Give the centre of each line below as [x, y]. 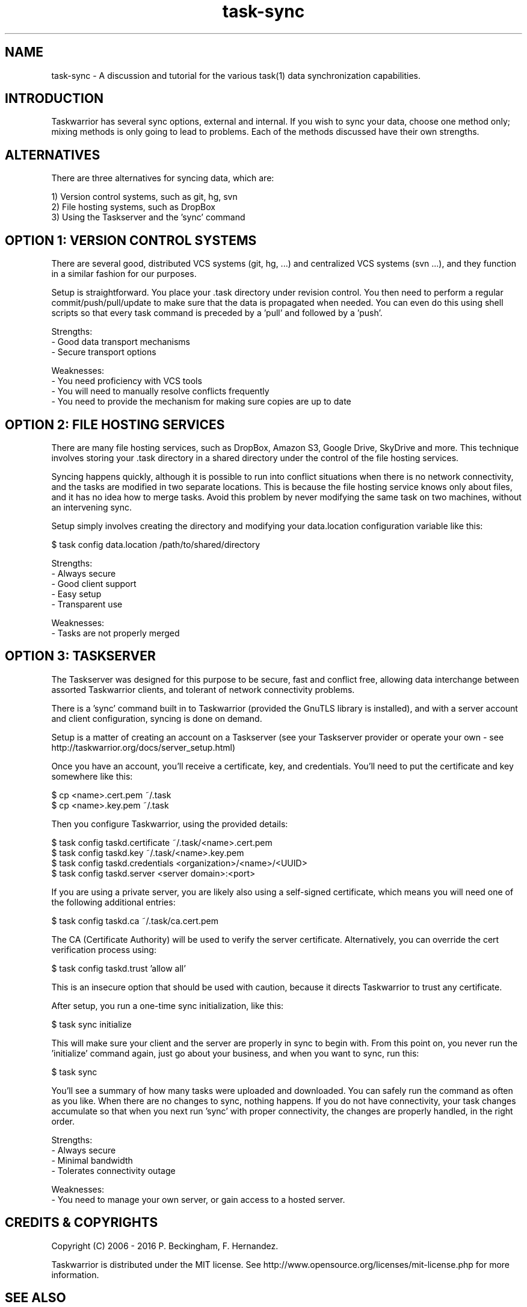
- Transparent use [87, 604]
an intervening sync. [91, 507]
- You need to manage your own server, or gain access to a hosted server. [198, 1199]
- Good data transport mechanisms [121, 342]
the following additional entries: [113, 902]
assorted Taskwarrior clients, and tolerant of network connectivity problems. [203, 689]
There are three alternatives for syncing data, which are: [163, 178]
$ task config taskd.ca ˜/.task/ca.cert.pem [135, 920]
